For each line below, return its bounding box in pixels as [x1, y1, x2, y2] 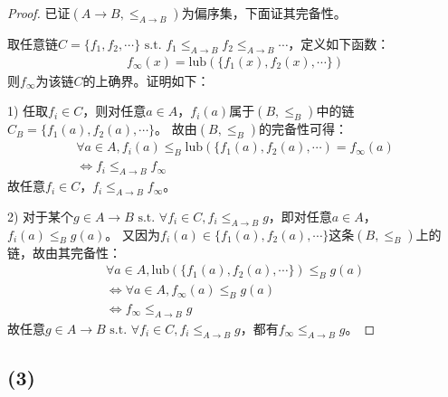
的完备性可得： [259, 119, 348, 138]
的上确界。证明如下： [82, 71, 210, 90]
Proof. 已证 [7, 4, 71, 22]
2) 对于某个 [7, 206, 74, 225]
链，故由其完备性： [7, 242, 121, 261]
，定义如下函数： [288, 34, 390, 52]
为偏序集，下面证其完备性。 [181, 4, 347, 22]
